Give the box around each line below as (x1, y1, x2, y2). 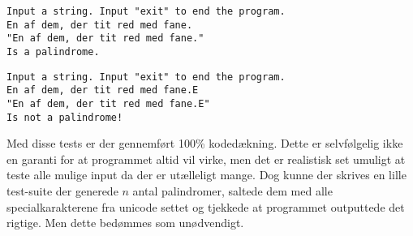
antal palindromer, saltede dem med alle (132, 182, 333, 200)
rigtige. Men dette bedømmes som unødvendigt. (6, 214, 244, 231)
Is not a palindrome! (6, 111, 123, 123)
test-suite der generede (6, 182, 118, 200)
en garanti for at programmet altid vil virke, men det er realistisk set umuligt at (6, 150, 406, 167)
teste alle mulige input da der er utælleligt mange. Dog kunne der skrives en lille (6, 166, 407, 183)
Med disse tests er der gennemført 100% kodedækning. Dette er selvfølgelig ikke (6, 135, 403, 152)
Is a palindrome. (6, 45, 100, 58)
